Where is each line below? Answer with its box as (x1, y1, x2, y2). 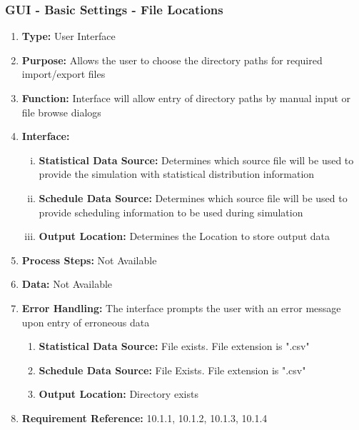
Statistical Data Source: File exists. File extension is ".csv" (39, 339, 310, 354)
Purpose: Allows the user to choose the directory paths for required (21, 52, 323, 67)
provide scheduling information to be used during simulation (39, 204, 303, 219)
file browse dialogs (21, 104, 101, 119)
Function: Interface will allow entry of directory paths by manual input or (21, 91, 351, 105)
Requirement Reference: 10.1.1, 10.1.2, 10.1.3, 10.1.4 (21, 410, 268, 425)
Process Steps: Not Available (21, 252, 157, 267)
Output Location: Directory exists (39, 386, 198, 401)
